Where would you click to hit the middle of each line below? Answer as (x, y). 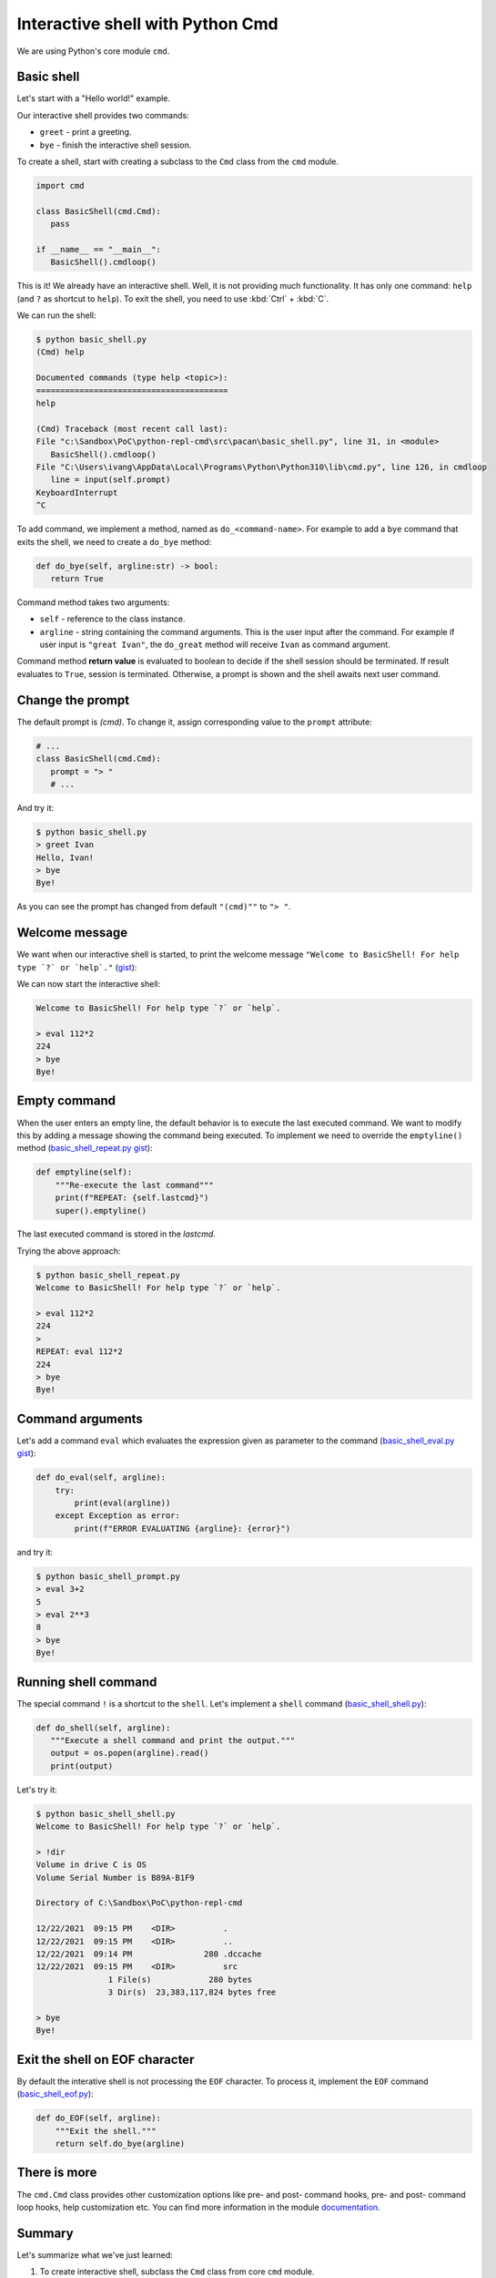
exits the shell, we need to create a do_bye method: (114, 541)
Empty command (66, 1101)
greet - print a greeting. (86, 132)
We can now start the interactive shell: (89, 984)
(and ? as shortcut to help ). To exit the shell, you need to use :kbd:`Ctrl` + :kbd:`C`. (173, 298)
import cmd (60, 185)
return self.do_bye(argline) (120, 2144)
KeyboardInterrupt (77, 493)
